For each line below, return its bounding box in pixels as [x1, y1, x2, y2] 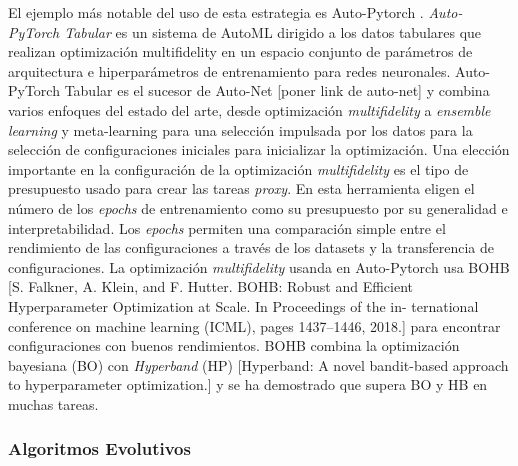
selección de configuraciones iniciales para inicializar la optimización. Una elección [8, 139, 510, 160]
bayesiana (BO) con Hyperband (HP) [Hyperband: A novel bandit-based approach [8, 354, 509, 375]
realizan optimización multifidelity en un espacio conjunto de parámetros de [8, 41, 473, 62]
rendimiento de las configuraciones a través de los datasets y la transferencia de [8, 237, 495, 258]
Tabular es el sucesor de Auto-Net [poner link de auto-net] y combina [64, 80, 490, 101]
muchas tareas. [8, 393, 99, 414]
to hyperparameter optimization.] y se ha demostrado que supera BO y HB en [8, 374, 488, 395]
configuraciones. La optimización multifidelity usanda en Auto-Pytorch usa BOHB [8, 256, 510, 277]
